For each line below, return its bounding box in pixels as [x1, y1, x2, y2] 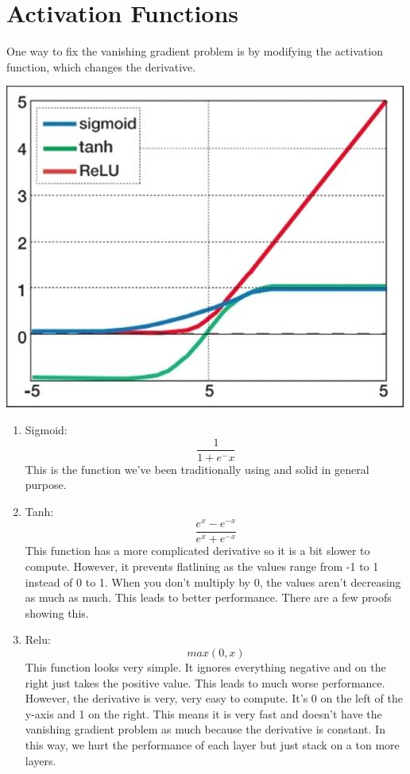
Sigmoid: [25, 421, 68, 437]
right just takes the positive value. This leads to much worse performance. [25, 674, 385, 691]
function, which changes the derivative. [6, 58, 196, 75]
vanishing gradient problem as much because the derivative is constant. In [25, 721, 385, 737]
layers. [25, 752, 56, 768]
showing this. [25, 604, 89, 621]
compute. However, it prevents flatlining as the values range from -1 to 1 [25, 558, 379, 575]
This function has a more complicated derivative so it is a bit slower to [25, 542, 370, 559]
